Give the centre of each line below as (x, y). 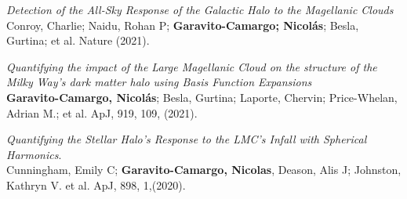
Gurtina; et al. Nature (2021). (78, 40)
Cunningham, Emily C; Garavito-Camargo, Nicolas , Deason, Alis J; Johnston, (204, 170)
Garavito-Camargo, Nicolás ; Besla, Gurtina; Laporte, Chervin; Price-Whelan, (202, 97)
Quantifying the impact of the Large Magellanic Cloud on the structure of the (192, 66)
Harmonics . (34, 154)
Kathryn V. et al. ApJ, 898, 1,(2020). (96, 185)
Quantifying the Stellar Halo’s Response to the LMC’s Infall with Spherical (187, 139)
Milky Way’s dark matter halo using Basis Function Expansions (159, 82)
